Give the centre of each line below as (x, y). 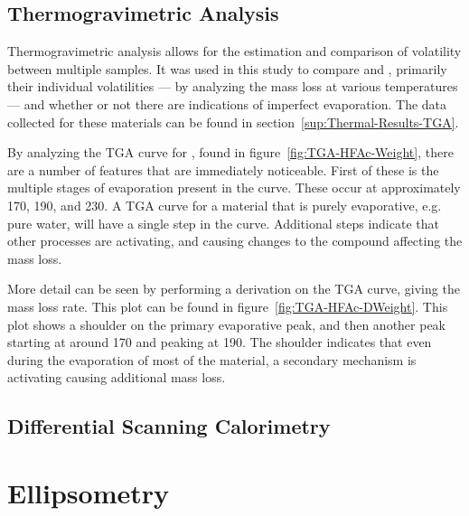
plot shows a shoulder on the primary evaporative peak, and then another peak (227, 324)
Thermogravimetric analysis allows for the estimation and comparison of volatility (234, 51)
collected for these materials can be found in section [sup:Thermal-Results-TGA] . (233, 122)
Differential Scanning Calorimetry (169, 426)
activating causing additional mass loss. (117, 377)
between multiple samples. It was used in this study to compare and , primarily (227, 68)
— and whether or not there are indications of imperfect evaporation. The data (227, 103)
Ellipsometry (89, 492)
